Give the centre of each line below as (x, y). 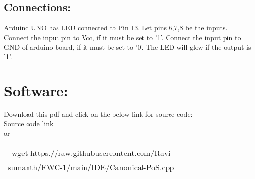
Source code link (29, 123)
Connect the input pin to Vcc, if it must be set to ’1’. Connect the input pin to (123, 37)
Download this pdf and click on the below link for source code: (98, 114)
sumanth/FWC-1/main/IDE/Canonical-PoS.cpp (91, 167)
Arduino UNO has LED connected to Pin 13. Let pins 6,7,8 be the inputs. (116, 28)
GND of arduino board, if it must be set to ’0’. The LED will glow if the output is (127, 47)
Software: (36, 90)
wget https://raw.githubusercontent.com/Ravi (91, 153)
